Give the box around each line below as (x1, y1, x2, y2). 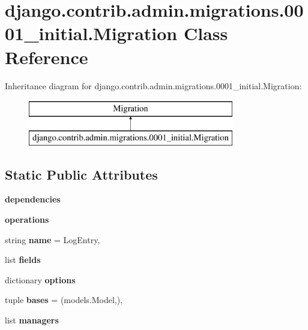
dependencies (5, 193, 61, 205)
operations (5, 213, 49, 226)
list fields (5, 253, 41, 266)
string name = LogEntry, (5, 233, 100, 246)
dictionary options (5, 273, 76, 286)
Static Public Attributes (5, 165, 158, 183)
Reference (5, 44, 88, 69)
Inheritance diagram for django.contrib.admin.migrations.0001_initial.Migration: (5, 79, 302, 92)
